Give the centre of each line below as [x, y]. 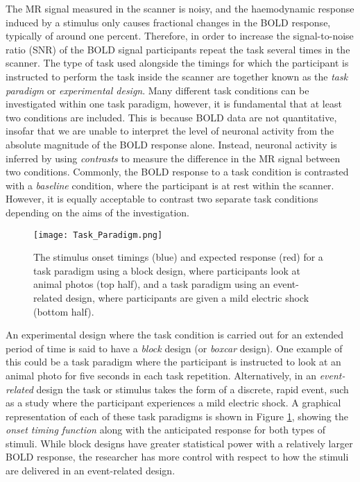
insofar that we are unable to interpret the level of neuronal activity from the [170, 131]
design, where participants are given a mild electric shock [187, 297]
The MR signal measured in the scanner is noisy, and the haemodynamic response [180, 8]
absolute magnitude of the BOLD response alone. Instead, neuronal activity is [171, 144]
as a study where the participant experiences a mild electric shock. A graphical [173, 403]
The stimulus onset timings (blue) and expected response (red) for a [178, 257]
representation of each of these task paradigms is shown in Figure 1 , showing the [177, 416]
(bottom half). [64, 311]
